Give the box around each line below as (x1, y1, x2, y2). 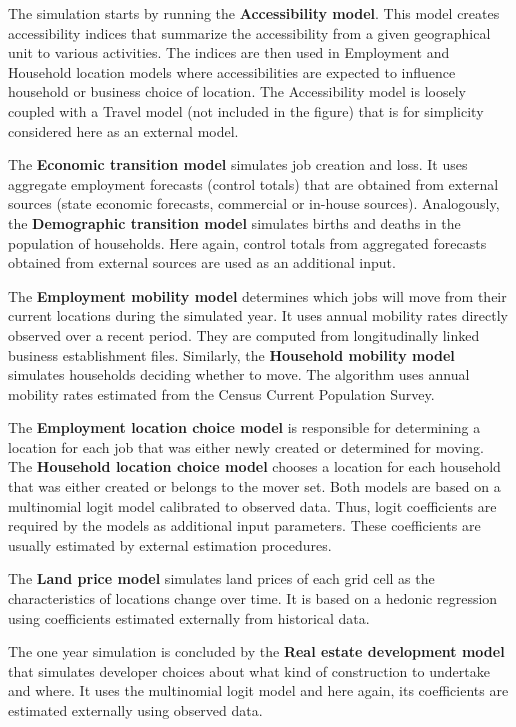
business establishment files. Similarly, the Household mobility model (8, 344, 455, 365)
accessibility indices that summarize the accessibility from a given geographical (8, 22, 491, 43)
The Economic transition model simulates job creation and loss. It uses (8, 154, 468, 175)
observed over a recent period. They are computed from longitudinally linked (8, 324, 480, 345)
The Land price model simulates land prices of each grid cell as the (8, 568, 435, 589)
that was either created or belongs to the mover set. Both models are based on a (8, 476, 501, 497)
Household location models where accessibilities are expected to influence (8, 61, 456, 82)
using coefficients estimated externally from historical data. (8, 607, 370, 628)
